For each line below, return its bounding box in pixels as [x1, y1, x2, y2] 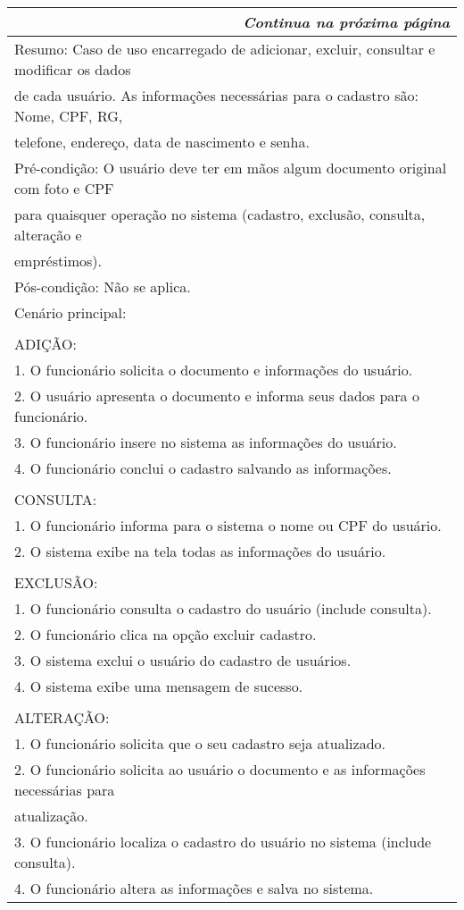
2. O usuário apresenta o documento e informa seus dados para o [14, 385, 419, 406]
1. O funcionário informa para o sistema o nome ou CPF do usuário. [14, 515, 442, 535]
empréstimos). [14, 250, 102, 271]
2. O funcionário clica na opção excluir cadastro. [14, 624, 317, 645]
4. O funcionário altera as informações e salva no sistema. [14, 878, 374, 898]
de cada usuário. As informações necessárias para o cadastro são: [14, 85, 418, 105]
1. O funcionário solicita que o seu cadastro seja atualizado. [14, 733, 386, 754]
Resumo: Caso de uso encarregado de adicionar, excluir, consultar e [14, 38, 435, 59]
